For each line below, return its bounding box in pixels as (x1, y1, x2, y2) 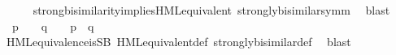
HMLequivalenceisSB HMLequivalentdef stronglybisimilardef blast (6, 33, 351, 50)
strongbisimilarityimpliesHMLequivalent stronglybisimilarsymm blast (33, 2, 390, 18)
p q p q (11, 17, 94, 34)
